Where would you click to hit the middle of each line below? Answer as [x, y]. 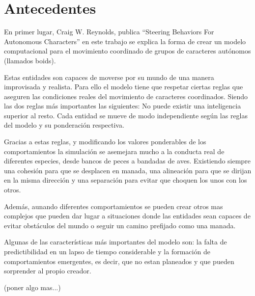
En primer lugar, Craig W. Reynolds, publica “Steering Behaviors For [109, 32]
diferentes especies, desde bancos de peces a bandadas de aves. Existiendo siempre [127, 161]
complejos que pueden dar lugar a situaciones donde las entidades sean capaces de [127, 216]
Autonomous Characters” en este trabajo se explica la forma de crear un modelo [125, 41]
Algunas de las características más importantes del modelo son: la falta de [115, 242]
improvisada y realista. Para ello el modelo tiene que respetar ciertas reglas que [124, 87]
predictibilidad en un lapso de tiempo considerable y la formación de [107, 251]
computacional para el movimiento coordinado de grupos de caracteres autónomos [127, 51]
